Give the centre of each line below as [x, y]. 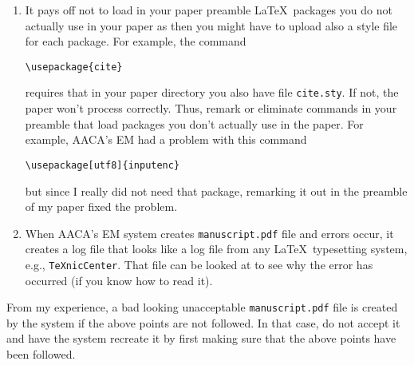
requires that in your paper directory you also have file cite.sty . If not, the [212, 92]
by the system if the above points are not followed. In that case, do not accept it [203, 322]
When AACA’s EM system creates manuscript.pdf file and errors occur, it [209, 233]
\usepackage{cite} [74, 67]
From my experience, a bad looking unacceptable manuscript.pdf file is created [202, 307]
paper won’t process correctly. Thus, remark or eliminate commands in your [211, 108]
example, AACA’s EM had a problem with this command [166, 139]
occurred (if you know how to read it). [119, 280]
